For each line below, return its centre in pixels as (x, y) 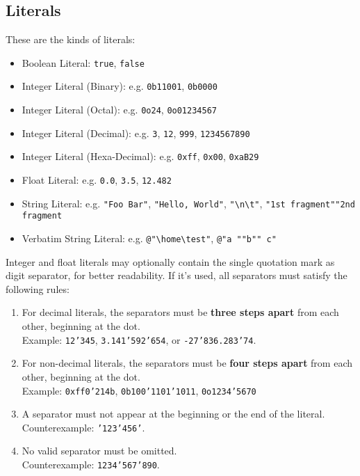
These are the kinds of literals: (71, 39)
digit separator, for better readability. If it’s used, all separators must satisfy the (177, 275)
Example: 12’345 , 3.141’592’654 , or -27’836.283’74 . (139, 339)
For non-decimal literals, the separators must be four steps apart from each (187, 363)
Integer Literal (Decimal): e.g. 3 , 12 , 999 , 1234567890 (136, 133)
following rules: (38, 288)
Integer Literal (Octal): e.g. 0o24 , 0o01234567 (119, 110)
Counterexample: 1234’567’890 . (91, 465)
